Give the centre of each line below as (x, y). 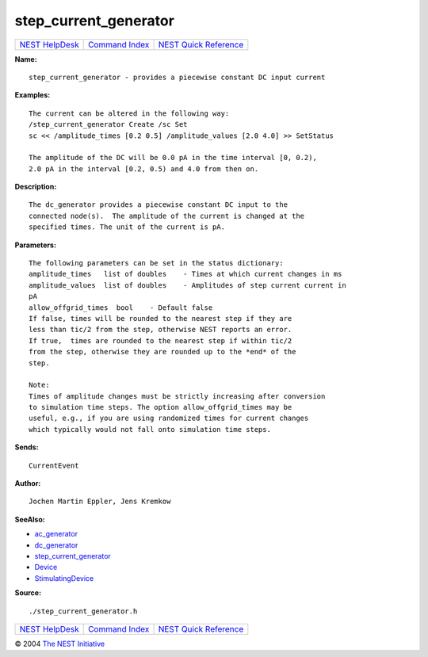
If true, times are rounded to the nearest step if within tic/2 (160, 340)
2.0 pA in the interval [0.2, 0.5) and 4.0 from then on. (144, 169)
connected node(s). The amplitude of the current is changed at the (167, 216)
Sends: (27, 447)
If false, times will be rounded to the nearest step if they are (160, 318)
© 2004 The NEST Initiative (60, 644)
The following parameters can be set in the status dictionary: (157, 263)
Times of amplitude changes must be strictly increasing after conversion (177, 396)
